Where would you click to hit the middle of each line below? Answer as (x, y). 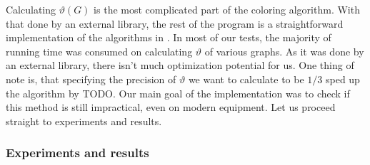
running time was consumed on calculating (99, 51)
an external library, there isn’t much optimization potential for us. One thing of (180, 65)
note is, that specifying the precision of (91, 79)
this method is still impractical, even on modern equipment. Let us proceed (171, 107)
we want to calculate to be (246, 79)
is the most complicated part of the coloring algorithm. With (227, 9)
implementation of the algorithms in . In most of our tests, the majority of (169, 37)
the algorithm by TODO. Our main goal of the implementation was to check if (178, 93)
